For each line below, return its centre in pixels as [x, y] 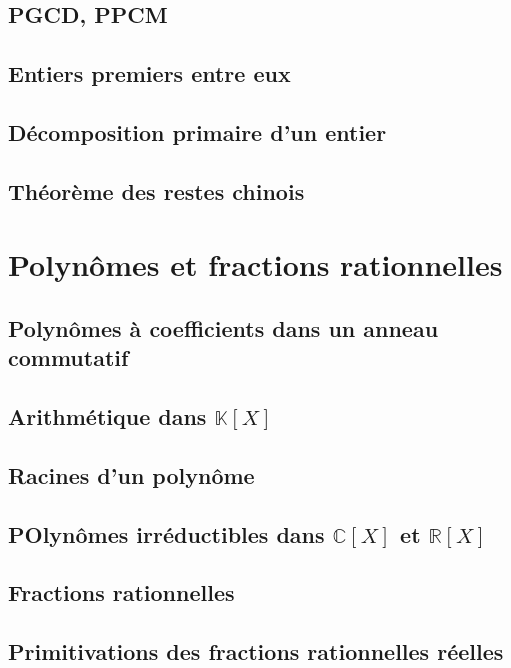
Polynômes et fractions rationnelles [255, 264]
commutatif [68, 357]
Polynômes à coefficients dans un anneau [223, 327]
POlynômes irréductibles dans [166, 533]
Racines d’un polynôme [131, 474]
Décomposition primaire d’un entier [197, 131]
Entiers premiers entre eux [149, 73]
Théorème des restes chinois [156, 190]
